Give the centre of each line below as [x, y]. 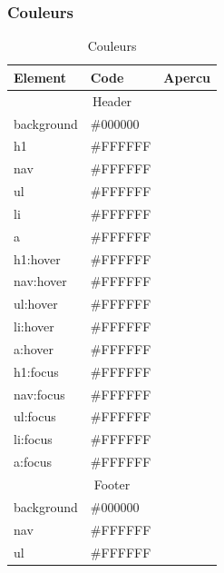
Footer [112, 484]
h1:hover [37, 258]
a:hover [34, 348]
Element [40, 77]
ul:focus [35, 416]
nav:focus [39, 394]
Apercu [187, 77]
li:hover [34, 326]
